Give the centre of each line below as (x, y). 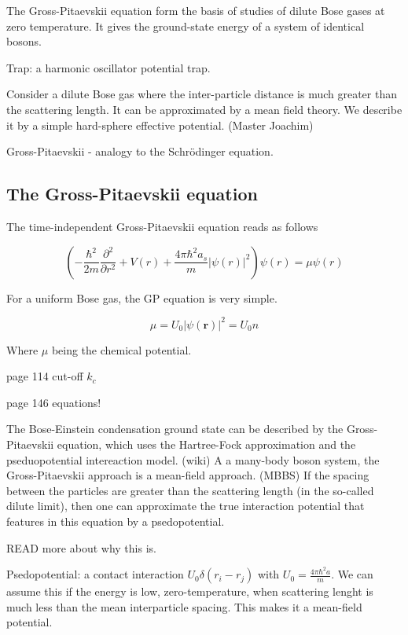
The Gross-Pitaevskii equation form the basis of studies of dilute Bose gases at (196, 10)
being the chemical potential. (121, 349)
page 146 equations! (54, 402)
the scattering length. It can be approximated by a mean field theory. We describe (204, 109)
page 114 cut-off (45, 376)
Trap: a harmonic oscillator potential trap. (108, 67)
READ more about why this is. (81, 547)
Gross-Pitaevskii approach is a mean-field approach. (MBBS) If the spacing (188, 475)
